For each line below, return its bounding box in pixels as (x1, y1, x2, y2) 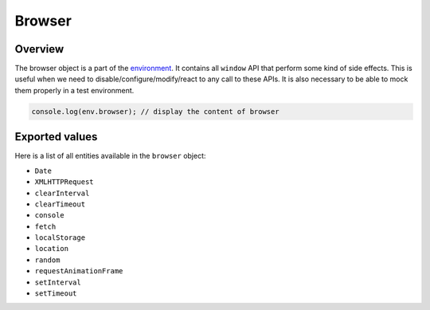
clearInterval (34, 188, 90, 198)
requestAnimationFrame (34, 267, 123, 276)
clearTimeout (34, 199, 86, 209)
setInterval (34, 277, 81, 287)
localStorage (34, 233, 86, 242)
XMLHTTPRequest (34, 178, 95, 186)
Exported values (14, 130, 98, 143)
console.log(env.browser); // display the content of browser (31, 107, 279, 116)
